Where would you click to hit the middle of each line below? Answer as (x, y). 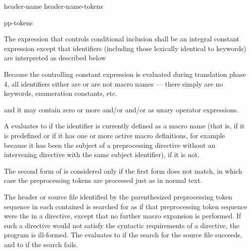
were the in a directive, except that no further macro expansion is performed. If (123, 216)
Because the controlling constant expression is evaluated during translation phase (125, 74)
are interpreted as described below (55, 58)
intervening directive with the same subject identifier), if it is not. (102, 154)
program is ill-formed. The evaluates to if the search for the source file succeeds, (123, 235)
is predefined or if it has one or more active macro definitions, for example (115, 135)
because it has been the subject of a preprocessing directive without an (110, 145)
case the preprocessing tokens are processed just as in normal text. (103, 180)
